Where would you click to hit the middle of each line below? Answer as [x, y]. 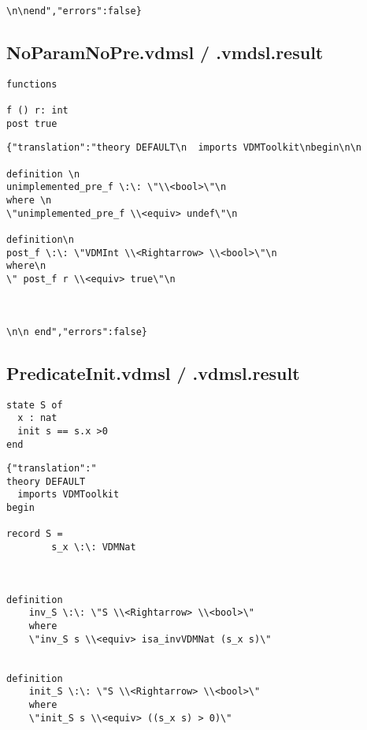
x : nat [37, 418]
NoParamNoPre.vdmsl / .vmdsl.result [165, 52]
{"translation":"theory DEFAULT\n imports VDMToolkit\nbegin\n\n [184, 148]
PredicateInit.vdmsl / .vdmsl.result [153, 372]
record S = [35, 534]
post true [32, 123]
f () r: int [37, 111]
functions [32, 84]
